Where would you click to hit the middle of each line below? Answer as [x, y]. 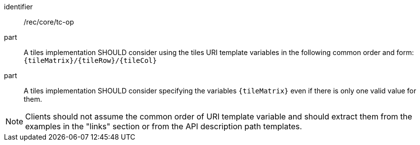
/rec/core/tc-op [49, 22]
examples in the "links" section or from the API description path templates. [164, 126]
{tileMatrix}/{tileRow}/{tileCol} [90, 60]
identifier [19, 7]
